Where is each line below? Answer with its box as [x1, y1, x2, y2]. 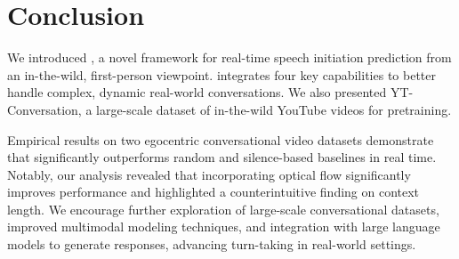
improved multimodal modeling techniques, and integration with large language [7, 217, 440, 236]
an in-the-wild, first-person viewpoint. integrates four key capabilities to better [7, 65, 436, 84]
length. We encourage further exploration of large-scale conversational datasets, [7, 199, 439, 218]
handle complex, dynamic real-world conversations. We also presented [7, 83, 387, 101]
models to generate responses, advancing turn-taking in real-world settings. [7, 235, 416, 254]
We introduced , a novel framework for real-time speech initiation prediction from [7, 48, 452, 67]
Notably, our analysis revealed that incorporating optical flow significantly [7, 165, 411, 183]
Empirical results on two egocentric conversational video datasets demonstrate [7, 130, 434, 149]
